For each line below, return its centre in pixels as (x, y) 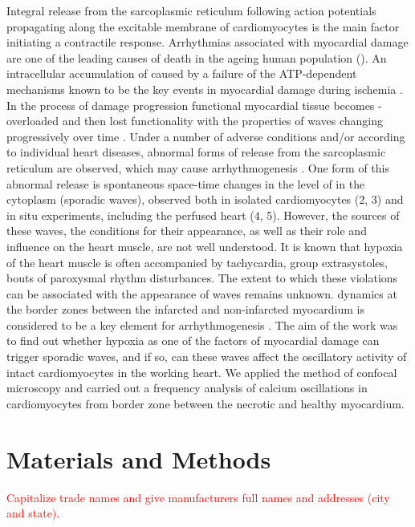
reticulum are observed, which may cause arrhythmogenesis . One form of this (198, 167)
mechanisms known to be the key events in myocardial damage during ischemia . (205, 89)
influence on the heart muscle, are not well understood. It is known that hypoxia (205, 246)
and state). (33, 513)
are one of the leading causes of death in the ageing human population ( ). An (197, 57)
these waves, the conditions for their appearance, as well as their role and (187, 231)
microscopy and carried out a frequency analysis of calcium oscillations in (187, 388)
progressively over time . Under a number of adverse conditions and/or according (206, 136)
